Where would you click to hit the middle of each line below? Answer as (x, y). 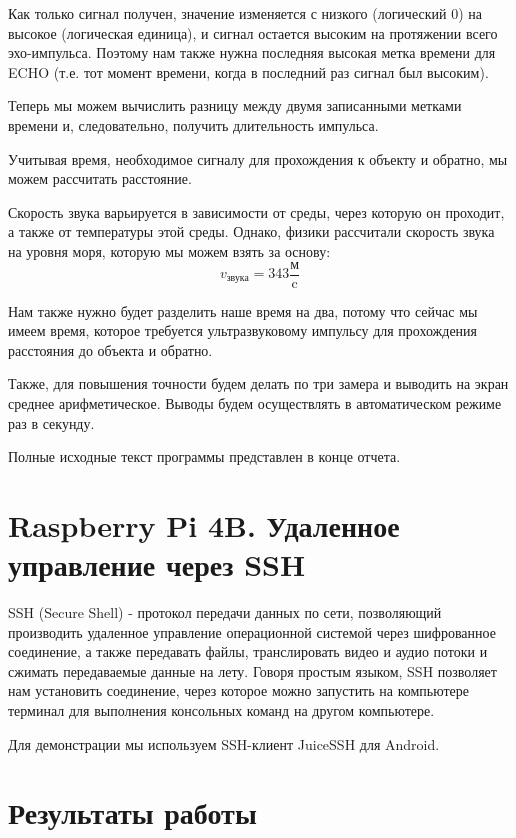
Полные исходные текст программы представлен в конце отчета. (204, 456)
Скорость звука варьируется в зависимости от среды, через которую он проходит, (256, 211)
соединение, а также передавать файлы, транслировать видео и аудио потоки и (248, 651)
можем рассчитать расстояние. (100, 178)
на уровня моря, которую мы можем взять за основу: (169, 250)
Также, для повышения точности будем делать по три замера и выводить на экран (258, 383)
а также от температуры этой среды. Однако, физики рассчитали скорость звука (251, 231)
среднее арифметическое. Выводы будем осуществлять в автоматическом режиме (255, 402)
